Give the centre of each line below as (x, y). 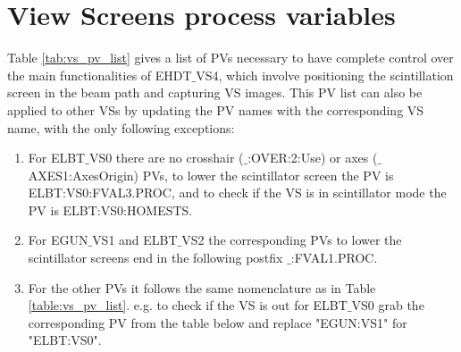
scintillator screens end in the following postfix (155, 258)
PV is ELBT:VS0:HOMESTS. (110, 210)
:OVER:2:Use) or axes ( (313, 158)
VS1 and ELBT (135, 240)
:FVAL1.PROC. (334, 258)
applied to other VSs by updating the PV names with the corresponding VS (216, 109)
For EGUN (58, 240)
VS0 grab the (388, 305)
